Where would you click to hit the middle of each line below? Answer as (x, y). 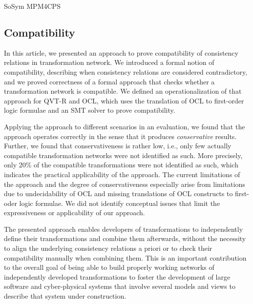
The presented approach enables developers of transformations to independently (124, 229)
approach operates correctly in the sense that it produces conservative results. (120, 136)
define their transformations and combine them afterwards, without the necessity (125, 238)
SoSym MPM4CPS (32, 6)
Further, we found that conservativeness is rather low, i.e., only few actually (118, 146)
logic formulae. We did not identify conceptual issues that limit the (120, 203)
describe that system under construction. (65, 296)
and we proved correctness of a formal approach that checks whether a (109, 81)
